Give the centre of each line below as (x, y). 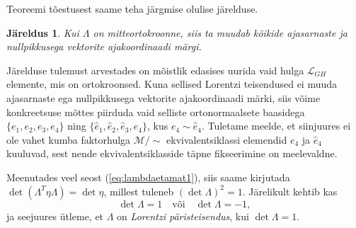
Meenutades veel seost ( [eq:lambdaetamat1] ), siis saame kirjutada (148, 177)
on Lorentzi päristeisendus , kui (183, 216)
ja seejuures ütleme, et (55, 216)
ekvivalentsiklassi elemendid (227, 139)
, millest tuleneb (139, 191)
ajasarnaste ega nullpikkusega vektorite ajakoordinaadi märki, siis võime (163, 97)
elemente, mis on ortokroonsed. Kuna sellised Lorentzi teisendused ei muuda (172, 84)
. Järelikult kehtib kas (290, 191)
